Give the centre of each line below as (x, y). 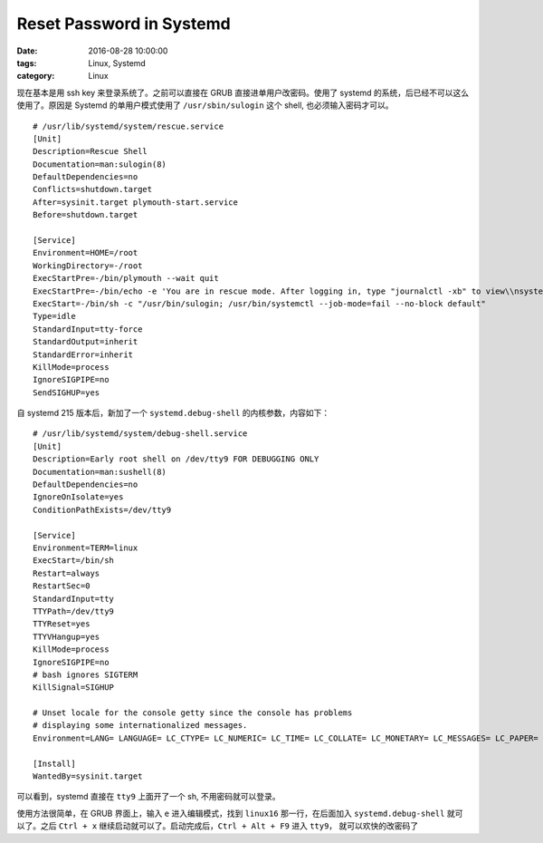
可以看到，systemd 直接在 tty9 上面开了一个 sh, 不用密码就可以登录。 (148, 797)
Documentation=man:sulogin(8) (100, 164)
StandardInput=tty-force (88, 329)
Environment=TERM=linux (86, 548)
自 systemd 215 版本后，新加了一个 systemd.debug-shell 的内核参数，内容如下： (173, 413)
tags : (27, 63)
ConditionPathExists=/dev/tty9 (102, 509)
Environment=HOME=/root (86, 253)
